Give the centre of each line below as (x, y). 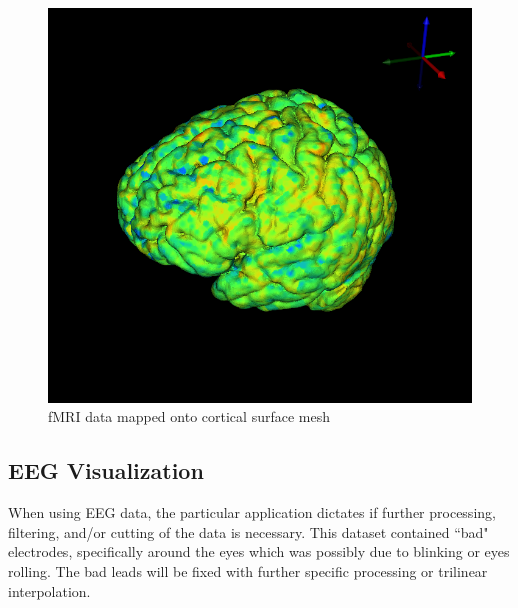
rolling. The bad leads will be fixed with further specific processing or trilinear (248, 570)
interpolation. (49, 590)
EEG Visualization (106, 470)
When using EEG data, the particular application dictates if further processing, (252, 512)
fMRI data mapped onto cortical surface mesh (189, 416)
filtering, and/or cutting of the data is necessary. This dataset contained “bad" (248, 531)
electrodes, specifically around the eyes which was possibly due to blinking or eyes (259, 551)
